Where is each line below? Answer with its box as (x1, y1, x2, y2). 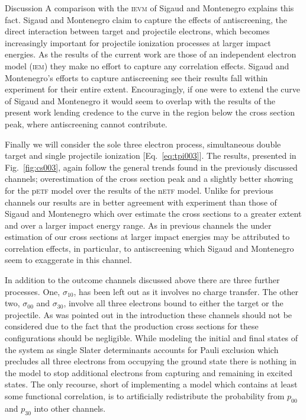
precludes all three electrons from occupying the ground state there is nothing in (5, 355, 297, 367)
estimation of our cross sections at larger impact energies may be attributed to (5, 230, 290, 243)
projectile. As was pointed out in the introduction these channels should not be (5, 308, 292, 320)
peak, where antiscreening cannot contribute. (5, 117, 168, 130)
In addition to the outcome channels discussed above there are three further (5, 274, 280, 286)
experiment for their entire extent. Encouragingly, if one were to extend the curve (5, 83, 301, 95)
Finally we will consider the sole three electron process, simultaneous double (5, 137, 281, 150)
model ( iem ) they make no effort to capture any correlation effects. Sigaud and (5, 59, 289, 72)
